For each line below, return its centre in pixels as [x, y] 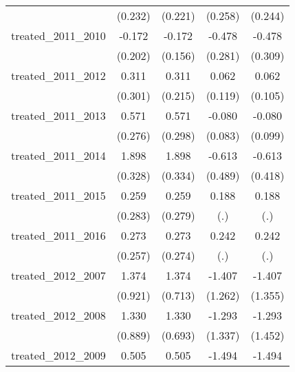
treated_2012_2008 [58, 315]
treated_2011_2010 [58, 35]
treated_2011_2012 [58, 75]
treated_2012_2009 [58, 355]
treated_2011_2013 [58, 115]
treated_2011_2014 [58, 155]
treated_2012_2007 [58, 275]
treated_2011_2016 [58, 235]
